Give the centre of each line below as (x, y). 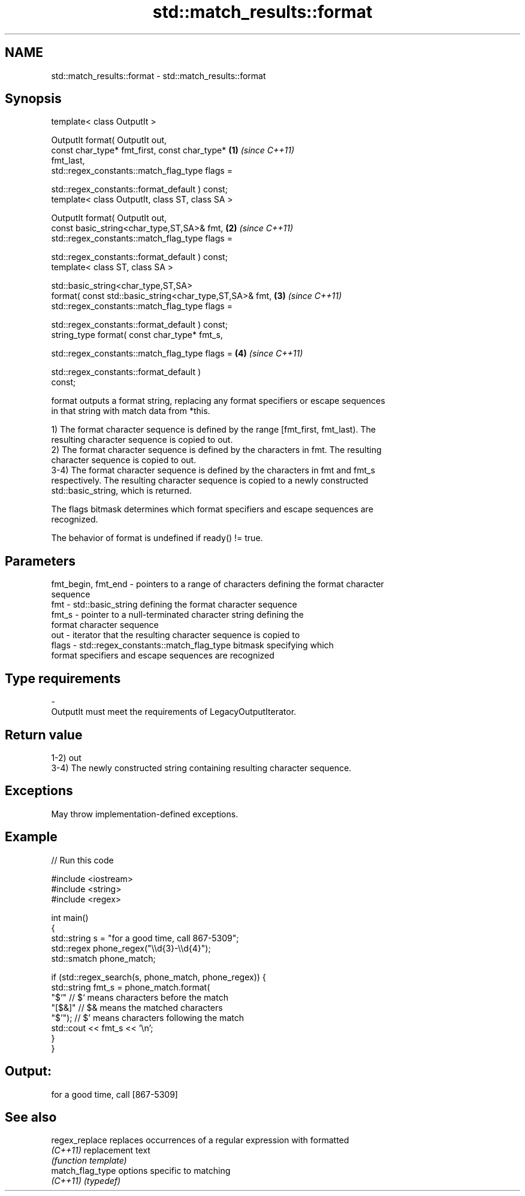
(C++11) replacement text (101, 1150)
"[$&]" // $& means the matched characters (137, 1007)
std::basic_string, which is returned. (121, 491)
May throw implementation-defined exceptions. (145, 814)
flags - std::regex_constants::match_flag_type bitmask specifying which (192, 645)
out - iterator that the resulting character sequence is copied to (176, 635)
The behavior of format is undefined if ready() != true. (157, 538)
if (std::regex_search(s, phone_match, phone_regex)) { (159, 977)
